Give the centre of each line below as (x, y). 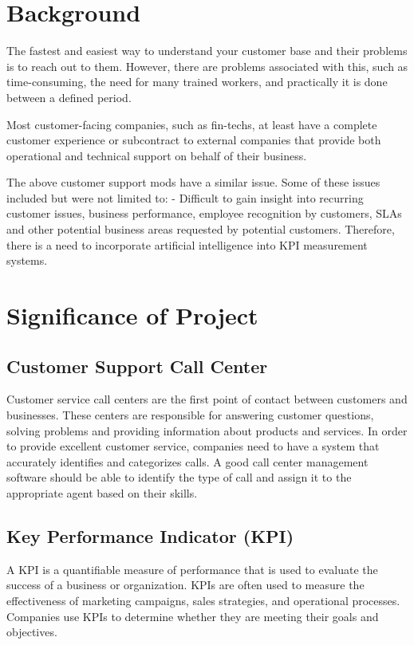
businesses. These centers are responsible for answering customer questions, (190, 415)
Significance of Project (132, 315)
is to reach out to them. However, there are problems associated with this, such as (207, 66)
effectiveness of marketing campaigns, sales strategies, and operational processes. (203, 600)
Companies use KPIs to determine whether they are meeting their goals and (193, 616)
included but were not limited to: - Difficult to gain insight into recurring (185, 197)
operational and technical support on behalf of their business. (157, 155)
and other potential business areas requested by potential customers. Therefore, (201, 229)
